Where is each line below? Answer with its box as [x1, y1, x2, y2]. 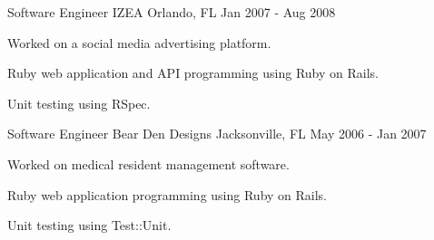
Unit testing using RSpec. [7, 93, 151, 112]
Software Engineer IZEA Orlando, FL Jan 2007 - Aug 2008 [7, 3, 336, 21]
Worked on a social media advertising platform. [7, 33, 271, 52]
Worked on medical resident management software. [7, 154, 290, 173]
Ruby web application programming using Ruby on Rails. [7, 185, 328, 204]
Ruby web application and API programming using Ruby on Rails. [7, 63, 379, 82]
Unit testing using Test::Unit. [7, 216, 172, 235]
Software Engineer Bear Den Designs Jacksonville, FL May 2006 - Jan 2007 [7, 124, 427, 143]
